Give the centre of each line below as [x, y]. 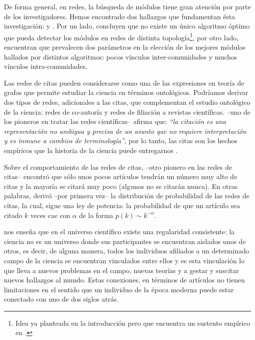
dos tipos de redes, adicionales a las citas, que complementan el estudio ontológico [127, 102]
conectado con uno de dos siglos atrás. [61, 299]
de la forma [96, 215]
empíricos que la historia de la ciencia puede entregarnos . [91, 150]
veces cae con [50, 215]
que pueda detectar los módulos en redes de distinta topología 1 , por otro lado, [121, 36]
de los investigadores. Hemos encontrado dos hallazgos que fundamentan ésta [120, 16]
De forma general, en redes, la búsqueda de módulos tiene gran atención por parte [127, 6]
